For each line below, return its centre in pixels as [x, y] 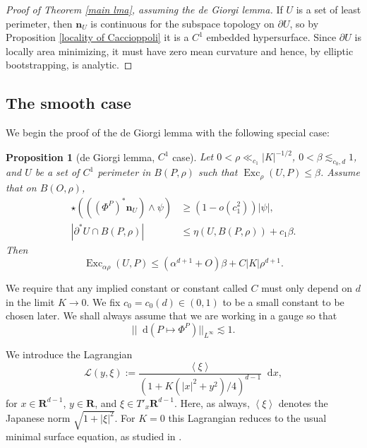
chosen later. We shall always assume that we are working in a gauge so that [172, 316]
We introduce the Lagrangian [69, 354]
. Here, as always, [212, 402]
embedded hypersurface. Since [271, 37]
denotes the [303, 402]
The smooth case [68, 103]
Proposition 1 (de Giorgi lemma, [80, 157]
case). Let [193, 157]
